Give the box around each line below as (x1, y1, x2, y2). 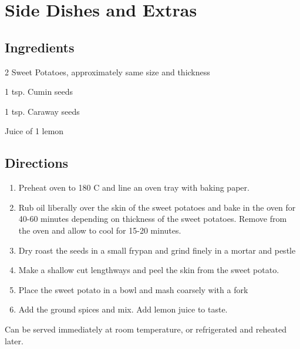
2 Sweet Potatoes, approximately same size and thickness (5, 65, 210, 78)
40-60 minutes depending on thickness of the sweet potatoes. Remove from (18, 212, 287, 225)
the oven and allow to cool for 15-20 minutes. (18, 224, 181, 236)
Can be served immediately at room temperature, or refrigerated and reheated (5, 323, 286, 335)
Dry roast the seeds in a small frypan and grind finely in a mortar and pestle (18, 244, 296, 256)
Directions (5, 154, 69, 172)
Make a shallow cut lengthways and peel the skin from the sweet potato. (18, 264, 279, 276)
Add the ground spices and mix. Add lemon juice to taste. (18, 303, 228, 315)
